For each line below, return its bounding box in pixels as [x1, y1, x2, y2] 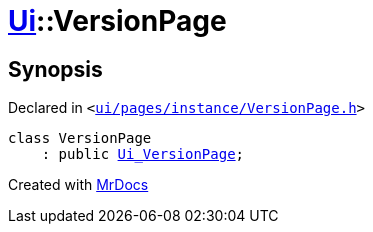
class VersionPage [8, 130, 152, 147]
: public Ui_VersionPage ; [41, 146, 245, 163]
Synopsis [8, 56, 103, 82]
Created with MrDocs [8, 176, 149, 194]
